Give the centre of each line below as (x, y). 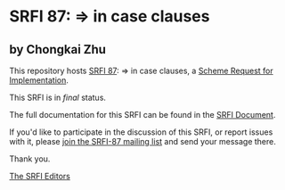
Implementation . (39, 80)
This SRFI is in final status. (58, 97)
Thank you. (30, 159)
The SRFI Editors (40, 176)
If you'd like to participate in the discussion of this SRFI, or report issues (141, 132)
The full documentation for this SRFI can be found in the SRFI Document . (142, 115)
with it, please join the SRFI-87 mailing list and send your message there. (142, 141)
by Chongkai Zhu (58, 50)
